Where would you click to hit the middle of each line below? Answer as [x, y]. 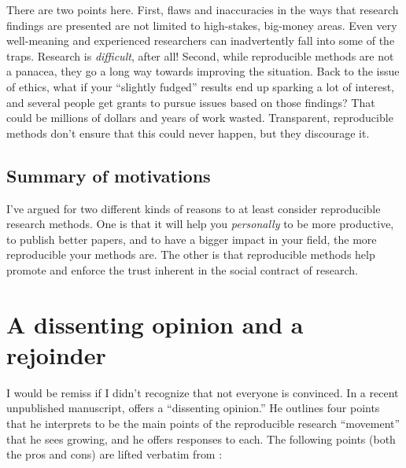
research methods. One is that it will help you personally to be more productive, [200, 224]
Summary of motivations [109, 175]
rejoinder [56, 354]
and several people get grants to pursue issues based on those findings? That [191, 102]
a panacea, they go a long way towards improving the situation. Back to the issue [203, 71]
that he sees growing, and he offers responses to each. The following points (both [201, 439]
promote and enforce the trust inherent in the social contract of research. [182, 269]
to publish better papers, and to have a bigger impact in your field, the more [192, 239]
